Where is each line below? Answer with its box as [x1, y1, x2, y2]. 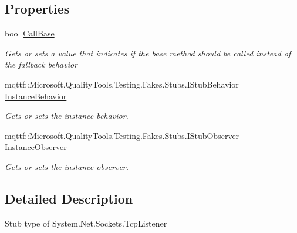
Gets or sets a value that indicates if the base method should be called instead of [5, 46, 291, 59]
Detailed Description [5, 189, 133, 207]
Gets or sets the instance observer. [5, 160, 129, 172]
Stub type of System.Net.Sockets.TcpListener [5, 217, 167, 229]
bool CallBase [5, 27, 55, 39]
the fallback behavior [5, 58, 77, 71]
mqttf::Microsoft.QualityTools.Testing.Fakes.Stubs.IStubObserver [5, 129, 239, 141]
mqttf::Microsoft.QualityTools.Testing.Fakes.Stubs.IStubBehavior [5, 78, 239, 90]
